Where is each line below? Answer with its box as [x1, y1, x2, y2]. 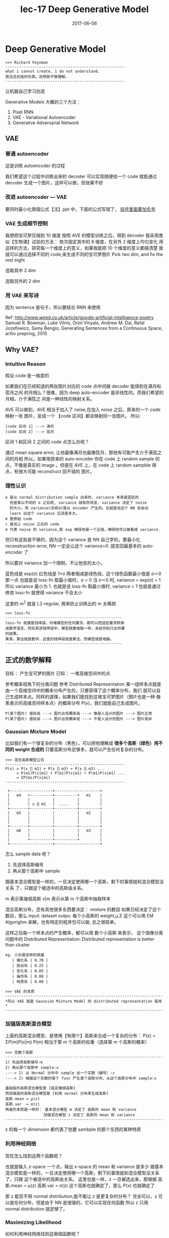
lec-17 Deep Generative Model [20, 4, 149, 15]
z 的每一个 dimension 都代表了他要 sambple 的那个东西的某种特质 [5, 1126, 141, 1132]
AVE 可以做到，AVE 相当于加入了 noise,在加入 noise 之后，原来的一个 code [5, 406, 161, 412]
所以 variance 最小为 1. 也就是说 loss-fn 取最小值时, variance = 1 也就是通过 [5, 583, 161, 589]
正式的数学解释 [5, 656, 52, 664]
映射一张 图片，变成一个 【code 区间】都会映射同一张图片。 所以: [5, 412, 141, 419]
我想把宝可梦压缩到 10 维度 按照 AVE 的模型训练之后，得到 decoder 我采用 [5, 232, 159, 238]
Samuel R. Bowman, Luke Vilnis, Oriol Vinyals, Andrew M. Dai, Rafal [5, 320, 145, 326]
